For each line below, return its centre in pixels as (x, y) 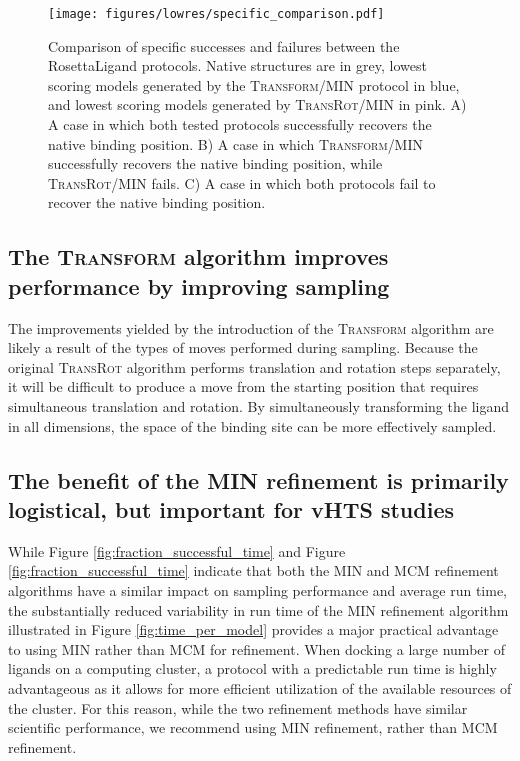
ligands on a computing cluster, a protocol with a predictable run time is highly (252, 668)
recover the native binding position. (157, 202)
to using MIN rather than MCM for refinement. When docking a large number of (256, 648)
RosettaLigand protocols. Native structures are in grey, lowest (237, 65)
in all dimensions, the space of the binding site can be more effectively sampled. (252, 425)
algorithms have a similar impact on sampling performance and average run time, (258, 589)
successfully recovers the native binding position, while (215, 163)
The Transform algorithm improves (198, 256)
